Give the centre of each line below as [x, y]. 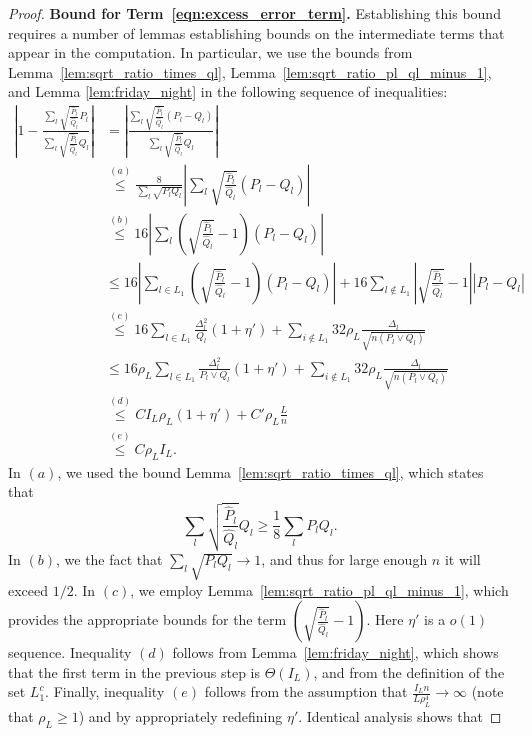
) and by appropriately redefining [180, 716]
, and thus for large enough [344, 558]
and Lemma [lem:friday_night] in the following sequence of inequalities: [228, 91]
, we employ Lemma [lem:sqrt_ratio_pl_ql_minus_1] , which [319, 589]
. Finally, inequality [105, 691]
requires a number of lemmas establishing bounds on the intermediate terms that [256, 32]
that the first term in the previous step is [134, 671]
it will [462, 558]
